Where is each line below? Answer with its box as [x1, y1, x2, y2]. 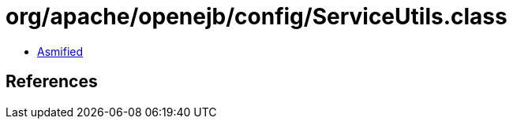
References [6, 72, 98, 92]
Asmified [37, 44, 84, 58]
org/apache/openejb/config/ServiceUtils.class [6, 3, 507, 30]
